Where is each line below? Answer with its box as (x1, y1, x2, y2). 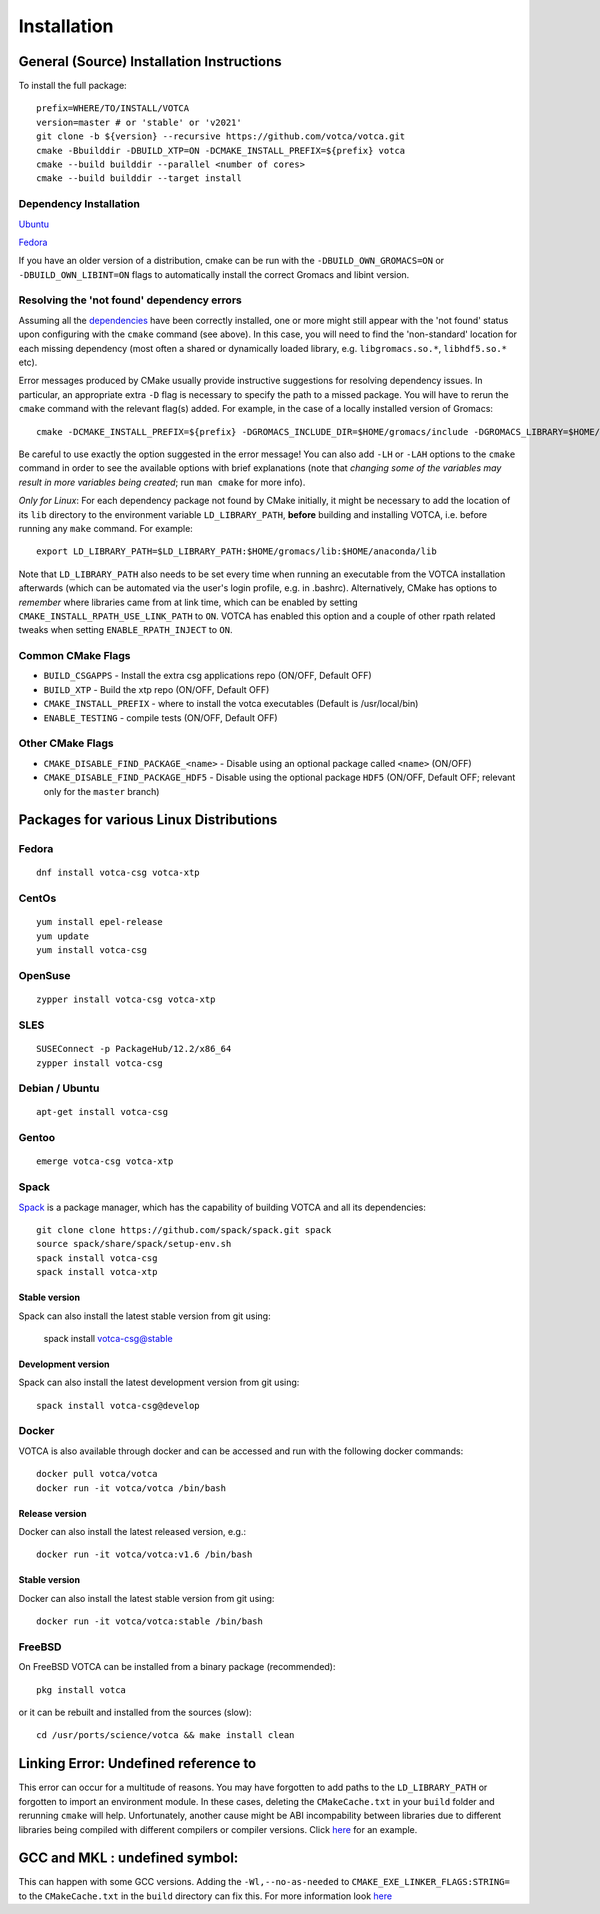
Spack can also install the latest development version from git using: (18, 1376, 300, 1389)
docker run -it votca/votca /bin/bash (36, 1482, 227, 1494)
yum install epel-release (36, 916, 164, 928)
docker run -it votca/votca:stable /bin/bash (36, 1616, 264, 1627)
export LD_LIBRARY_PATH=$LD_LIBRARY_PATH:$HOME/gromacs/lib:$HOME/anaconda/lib (36, 546, 437, 557)
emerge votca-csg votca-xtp (36, 1156, 174, 1167)
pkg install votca (36, 1684, 127, 1695)
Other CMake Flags (18, 736, 114, 750)
